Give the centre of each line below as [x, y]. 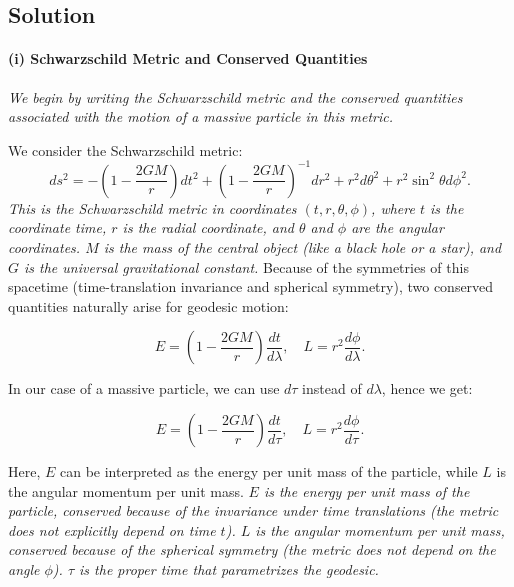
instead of [332, 388]
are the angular [397, 227]
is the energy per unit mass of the [366, 490]
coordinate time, [57, 227]
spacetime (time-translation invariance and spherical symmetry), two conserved [251, 286]
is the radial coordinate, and [208, 227]
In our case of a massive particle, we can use [144, 388]
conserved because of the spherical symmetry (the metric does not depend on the [252, 549]
